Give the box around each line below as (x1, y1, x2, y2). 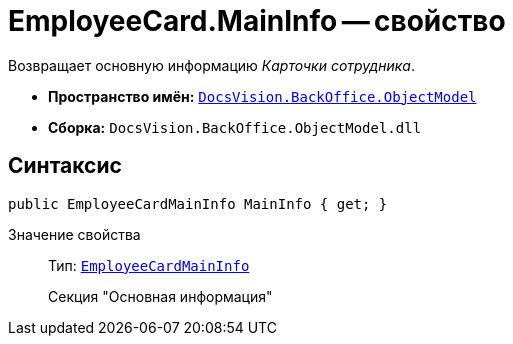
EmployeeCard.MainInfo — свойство (8, 4, 506, 38)
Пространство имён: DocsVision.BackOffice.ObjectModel (48, 87, 477, 105)
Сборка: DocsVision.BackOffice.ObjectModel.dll (48, 118, 422, 136)
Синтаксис (8, 153, 122, 179)
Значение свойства (8, 225, 141, 243)
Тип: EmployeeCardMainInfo (48, 256, 250, 274)
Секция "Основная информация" (48, 287, 273, 305)
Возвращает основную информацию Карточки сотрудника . (8, 56, 415, 74)
